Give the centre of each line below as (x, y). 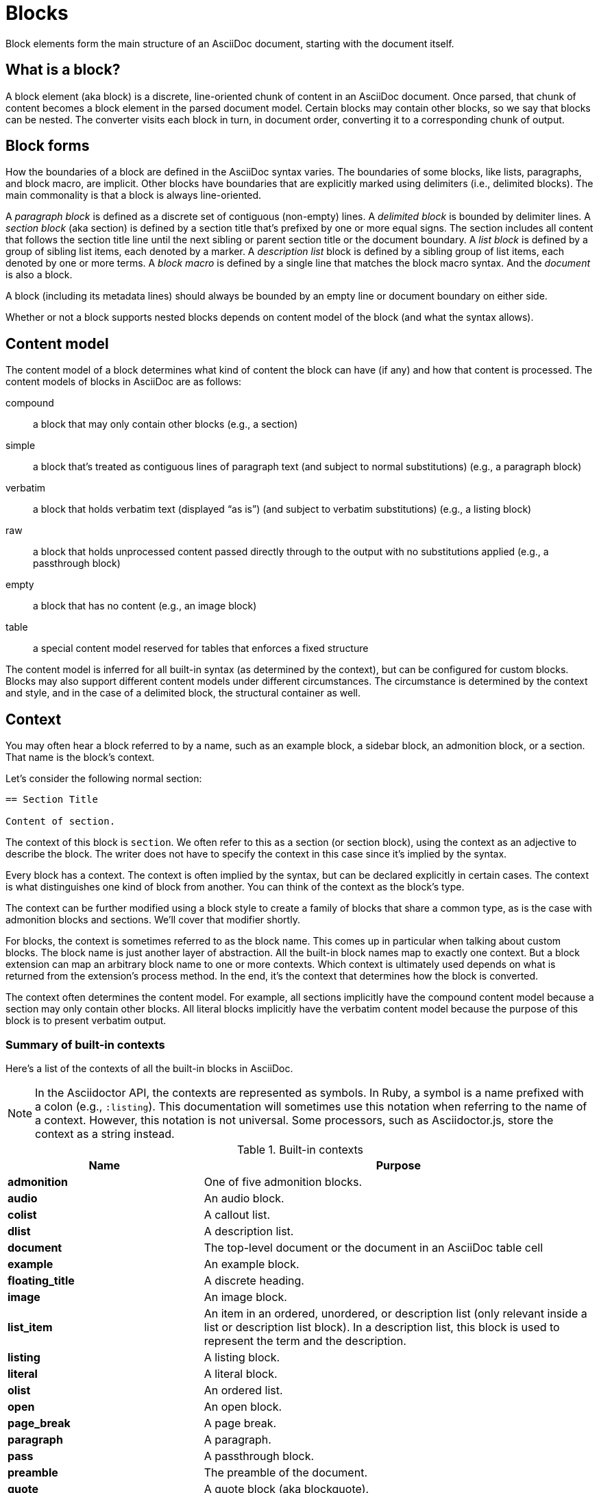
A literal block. (241, 1373)
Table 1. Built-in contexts (300, 1149)
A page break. (240, 1423)
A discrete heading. (254, 1280)
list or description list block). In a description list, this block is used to (382, 1327)
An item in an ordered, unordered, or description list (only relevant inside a (395, 1313)
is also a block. (39, 275)
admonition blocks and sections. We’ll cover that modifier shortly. (153, 920)
